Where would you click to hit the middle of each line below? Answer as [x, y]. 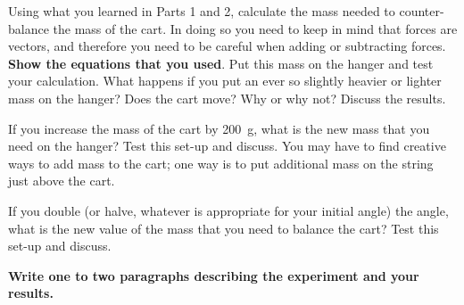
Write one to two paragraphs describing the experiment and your [214, 275]
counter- [422, 11]
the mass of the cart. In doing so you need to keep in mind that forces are [255, 28]
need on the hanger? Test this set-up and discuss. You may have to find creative [227, 146]
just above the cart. [62, 181]
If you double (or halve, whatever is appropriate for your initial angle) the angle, [228, 210]
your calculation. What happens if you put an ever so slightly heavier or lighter [225, 81]
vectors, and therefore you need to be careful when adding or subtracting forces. [227, 46]
